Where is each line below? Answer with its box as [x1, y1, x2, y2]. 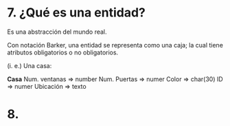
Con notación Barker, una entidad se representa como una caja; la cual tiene [7, 41, 223, 49]
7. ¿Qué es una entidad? [7, 5, 146, 21]
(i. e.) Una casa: [7, 61, 52, 70]
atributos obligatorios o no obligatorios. [7, 48, 119, 56]
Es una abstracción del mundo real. [7, 28, 108, 36]
